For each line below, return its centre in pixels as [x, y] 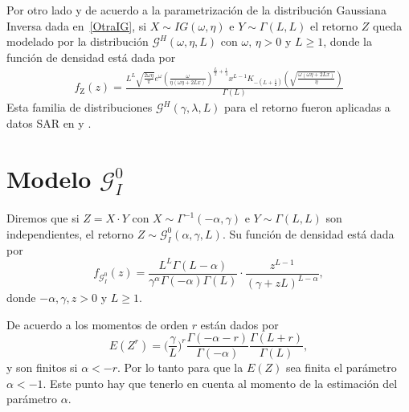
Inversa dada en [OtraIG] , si [77, 25]
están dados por [239, 324]
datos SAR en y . [49, 122]
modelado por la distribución [78, 41]
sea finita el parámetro [341, 367]
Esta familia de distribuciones [80, 107]
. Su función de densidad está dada [308, 233]
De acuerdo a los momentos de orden [97, 324]
